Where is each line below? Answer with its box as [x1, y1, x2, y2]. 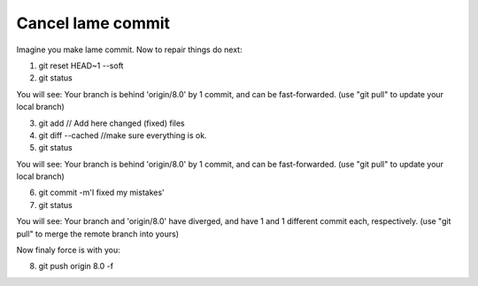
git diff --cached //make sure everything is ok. [38, 129, 207, 141]
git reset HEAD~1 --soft [38, 60, 124, 71]
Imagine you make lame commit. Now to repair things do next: [16, 44, 243, 55]
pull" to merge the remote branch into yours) [16, 228, 180, 239]
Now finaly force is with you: [16, 244, 121, 256]
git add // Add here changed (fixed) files [38, 118, 185, 128]
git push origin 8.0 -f [38, 261, 114, 272]
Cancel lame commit [16, 13, 171, 33]
